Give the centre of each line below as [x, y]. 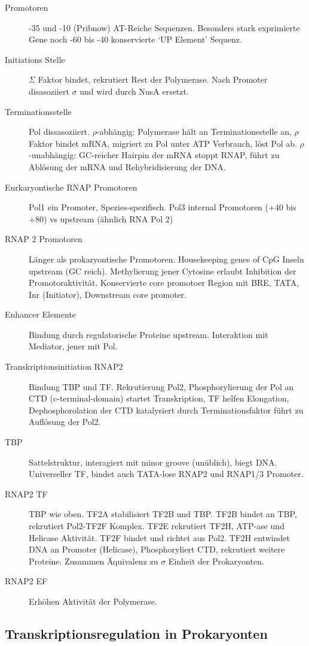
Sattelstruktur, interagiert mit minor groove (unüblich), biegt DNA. [153, 462]
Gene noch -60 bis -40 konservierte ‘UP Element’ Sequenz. [135, 39]
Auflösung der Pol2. [65, 422]
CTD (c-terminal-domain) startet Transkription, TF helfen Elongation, [159, 398]
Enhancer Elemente [41, 314]
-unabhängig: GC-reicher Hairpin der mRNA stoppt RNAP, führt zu [154, 155]
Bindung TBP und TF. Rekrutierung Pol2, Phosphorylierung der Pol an [161, 386]
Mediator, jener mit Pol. [73, 346]
